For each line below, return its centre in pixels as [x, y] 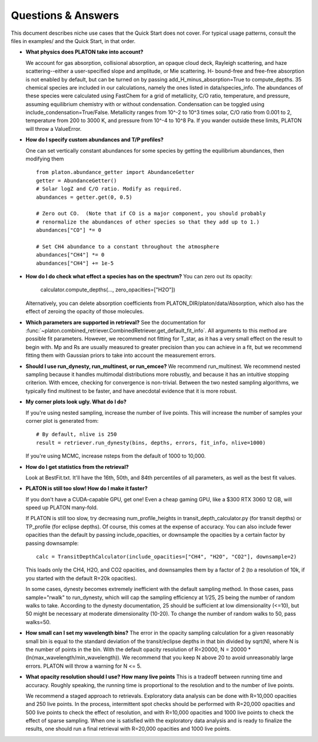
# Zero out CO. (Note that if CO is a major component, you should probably [151, 214]
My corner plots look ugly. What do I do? [76, 402]
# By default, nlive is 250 [77, 434]
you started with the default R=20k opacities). [81, 578]
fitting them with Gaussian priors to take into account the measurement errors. [121, 355]
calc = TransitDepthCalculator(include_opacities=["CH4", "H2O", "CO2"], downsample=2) [167, 557]
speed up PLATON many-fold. [62, 508]
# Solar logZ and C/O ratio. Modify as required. [109, 189]
